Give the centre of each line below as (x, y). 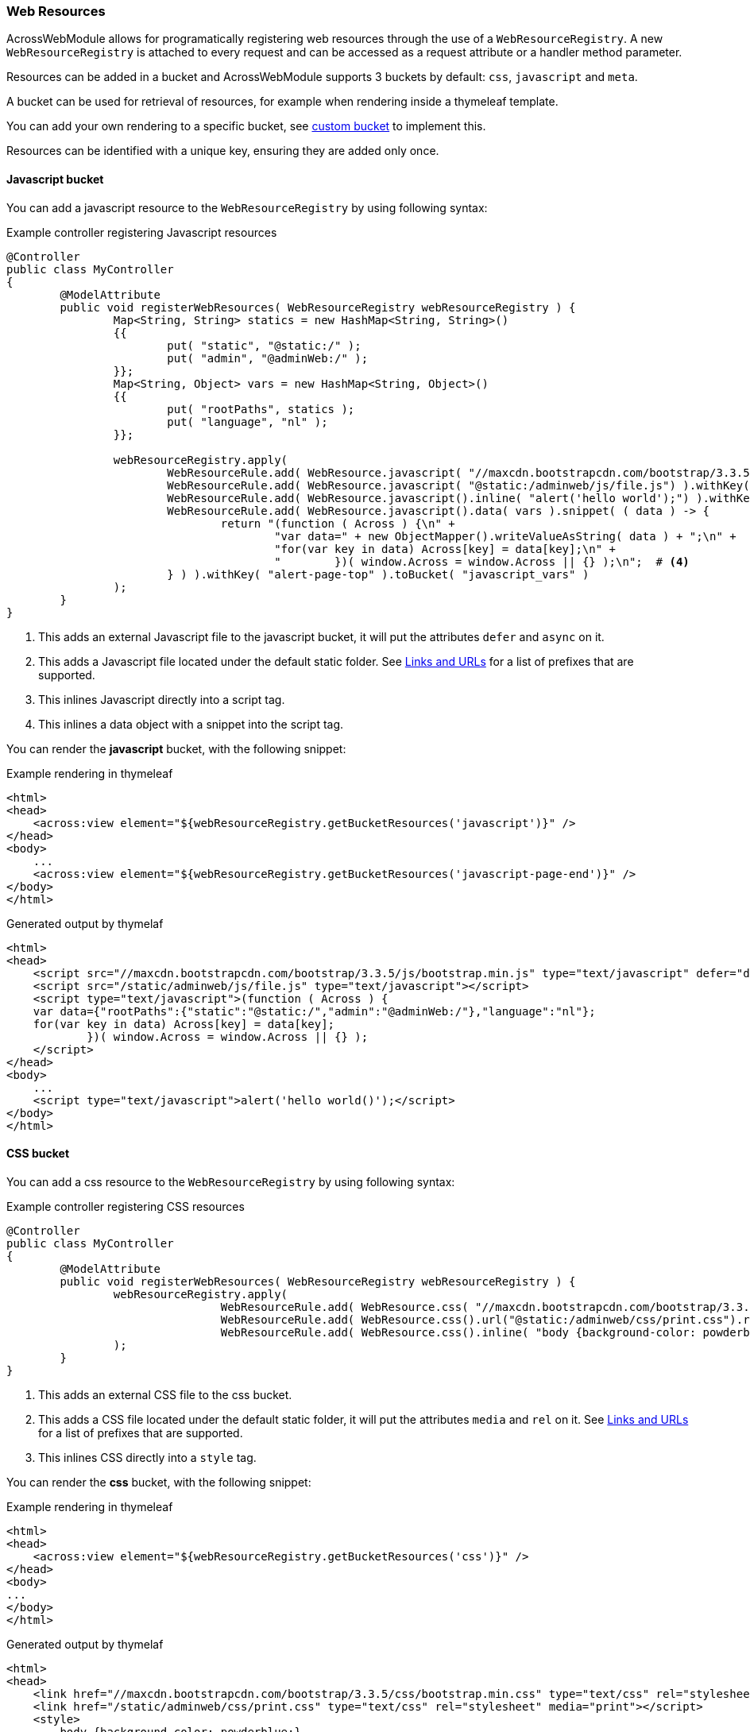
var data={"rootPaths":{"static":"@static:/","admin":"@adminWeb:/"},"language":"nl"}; (314, 1011)
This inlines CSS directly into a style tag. (147, 1457)
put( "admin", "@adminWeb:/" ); (268, 358)
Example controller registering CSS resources (126, 1206)
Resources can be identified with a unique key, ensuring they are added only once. (223, 151)
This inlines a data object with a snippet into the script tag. (191, 724)
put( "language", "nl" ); (247, 421)
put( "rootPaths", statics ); (261, 409)
